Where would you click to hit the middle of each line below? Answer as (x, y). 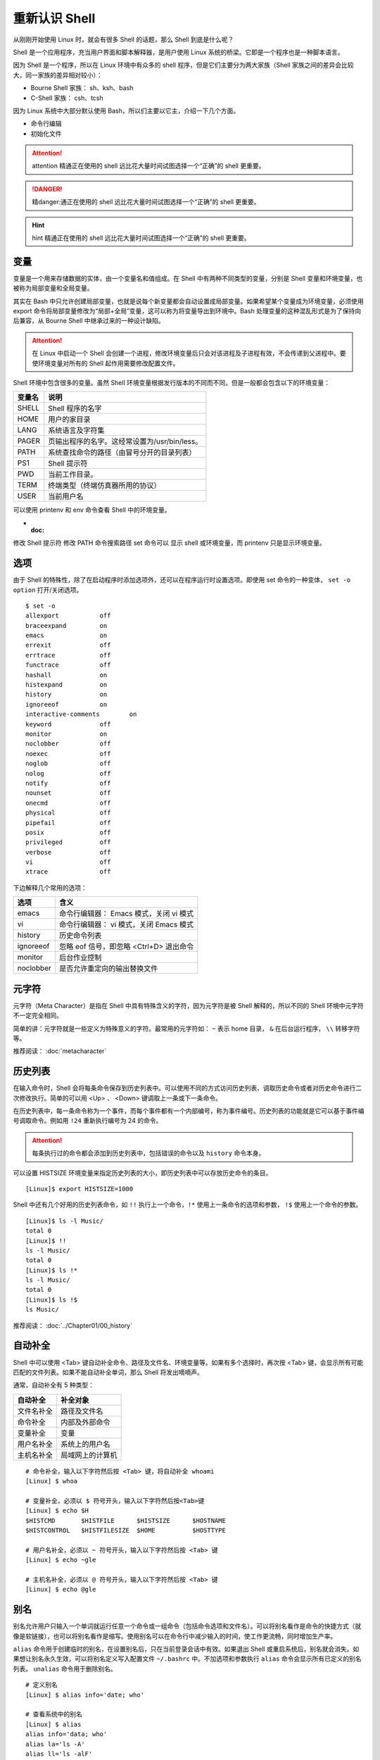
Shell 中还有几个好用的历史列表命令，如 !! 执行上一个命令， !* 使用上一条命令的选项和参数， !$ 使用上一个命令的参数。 (188, 1205)
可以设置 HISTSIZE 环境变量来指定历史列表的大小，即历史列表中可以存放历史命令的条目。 (142, 1173)
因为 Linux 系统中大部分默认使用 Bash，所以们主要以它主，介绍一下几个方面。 (126, 111)
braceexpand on (66, 626)
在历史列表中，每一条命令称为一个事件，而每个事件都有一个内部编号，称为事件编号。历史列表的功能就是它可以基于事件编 (189, 1111)
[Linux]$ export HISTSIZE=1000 (80, 1189)
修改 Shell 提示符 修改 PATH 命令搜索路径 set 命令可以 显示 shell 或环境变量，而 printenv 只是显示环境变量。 (170, 543)
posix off (68, 832)
